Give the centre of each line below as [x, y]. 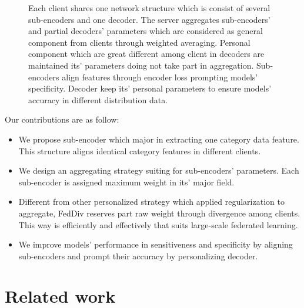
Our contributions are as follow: [62, 119]
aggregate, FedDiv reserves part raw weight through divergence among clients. [159, 213]
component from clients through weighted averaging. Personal [139, 42]
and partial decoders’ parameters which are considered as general [146, 31]
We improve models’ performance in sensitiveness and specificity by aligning [156, 244]
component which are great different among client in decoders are [146, 54]
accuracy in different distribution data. [98, 99]
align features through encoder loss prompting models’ [160, 77]
